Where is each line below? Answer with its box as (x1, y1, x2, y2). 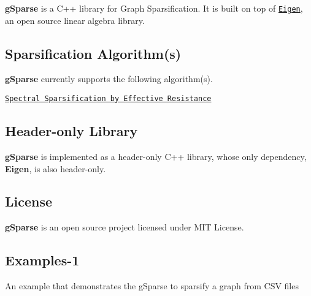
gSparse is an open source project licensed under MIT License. (5, 221, 244, 233)
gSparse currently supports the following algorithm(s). (5, 72, 213, 85)
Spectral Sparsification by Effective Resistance (5, 94, 212, 104)
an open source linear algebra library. (5, 13, 145, 26)
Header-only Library (5, 121, 138, 140)
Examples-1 (5, 251, 80, 270)
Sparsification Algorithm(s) (5, 44, 182, 63)
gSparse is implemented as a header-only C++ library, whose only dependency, (5, 150, 307, 162)
